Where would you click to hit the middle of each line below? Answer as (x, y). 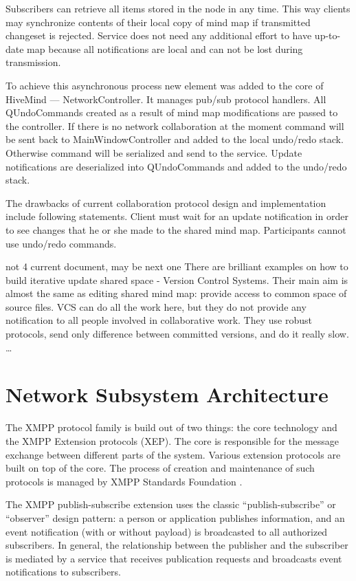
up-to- (327, 35)
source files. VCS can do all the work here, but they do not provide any (156, 306)
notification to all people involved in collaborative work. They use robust (159, 320)
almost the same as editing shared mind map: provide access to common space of (176, 293)
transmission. (33, 62)
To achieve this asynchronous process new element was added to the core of (165, 85)
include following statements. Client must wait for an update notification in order (177, 216)
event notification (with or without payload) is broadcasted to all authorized (167, 531)
